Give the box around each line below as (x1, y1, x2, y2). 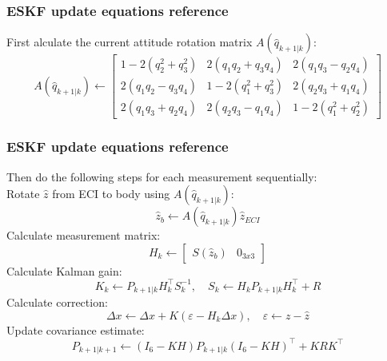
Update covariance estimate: (6, 321, 145, 338)
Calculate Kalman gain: (6, 262, 122, 279)
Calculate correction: (6, 294, 108, 311)
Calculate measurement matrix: (6, 227, 161, 244)
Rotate (6, 185, 40, 202)
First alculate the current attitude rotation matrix (6, 34, 253, 50)
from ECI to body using (52, 185, 170, 202)
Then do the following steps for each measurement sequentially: (6, 168, 317, 184)
